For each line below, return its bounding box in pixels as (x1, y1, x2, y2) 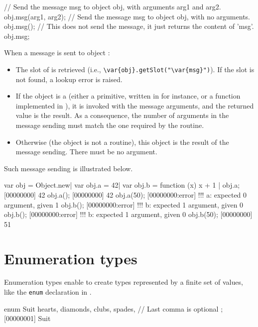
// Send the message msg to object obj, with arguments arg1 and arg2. (4, 1, 221, 11)
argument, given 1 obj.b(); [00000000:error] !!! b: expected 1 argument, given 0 (4, 199, 244, 210)
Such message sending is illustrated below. (4, 163, 133, 173)
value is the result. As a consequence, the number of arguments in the (15, 110, 229, 120)
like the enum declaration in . (4, 287, 92, 297)
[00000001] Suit (4, 313, 51, 324)
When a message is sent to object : (4, 47, 110, 58)
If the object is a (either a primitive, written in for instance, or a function (15, 91, 241, 101)
